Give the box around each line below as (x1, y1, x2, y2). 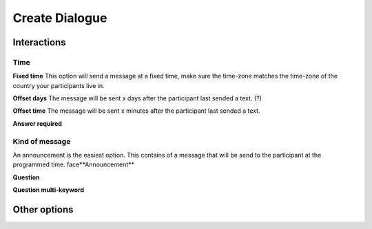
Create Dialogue (12, 10, 107, 25)
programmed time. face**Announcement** (12, 160, 134, 168)
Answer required (12, 119, 62, 127)
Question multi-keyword (12, 186, 85, 194)
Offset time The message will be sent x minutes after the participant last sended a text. (12, 107, 261, 115)
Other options (12, 204, 74, 215)
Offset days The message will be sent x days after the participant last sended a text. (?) (12, 94, 262, 102)
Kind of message (12, 136, 71, 146)
